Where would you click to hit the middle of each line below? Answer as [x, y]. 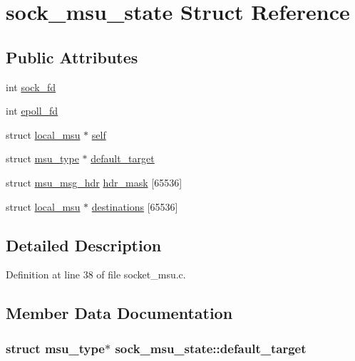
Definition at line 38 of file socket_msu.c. [96, 274]
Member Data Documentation [119, 313]
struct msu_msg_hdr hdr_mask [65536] [94, 182]
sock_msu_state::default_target [211, 348]
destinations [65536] [135, 206]
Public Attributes [72, 57]
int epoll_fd [32, 111]
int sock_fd [31, 87]
